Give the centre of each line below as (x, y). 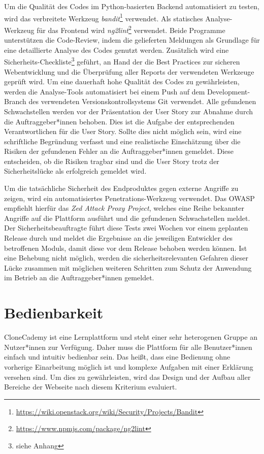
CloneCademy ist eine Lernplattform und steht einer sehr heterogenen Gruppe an (131, 337)
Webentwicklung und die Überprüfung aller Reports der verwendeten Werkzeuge (129, 71)
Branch (15, 101)
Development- (228, 91)
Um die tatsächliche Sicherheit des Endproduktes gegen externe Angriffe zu (121, 188)
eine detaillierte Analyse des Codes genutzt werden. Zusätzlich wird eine (117, 50)
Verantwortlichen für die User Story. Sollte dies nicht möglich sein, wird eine (123, 131)
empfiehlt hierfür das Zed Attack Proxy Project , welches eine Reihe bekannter (124, 208)
